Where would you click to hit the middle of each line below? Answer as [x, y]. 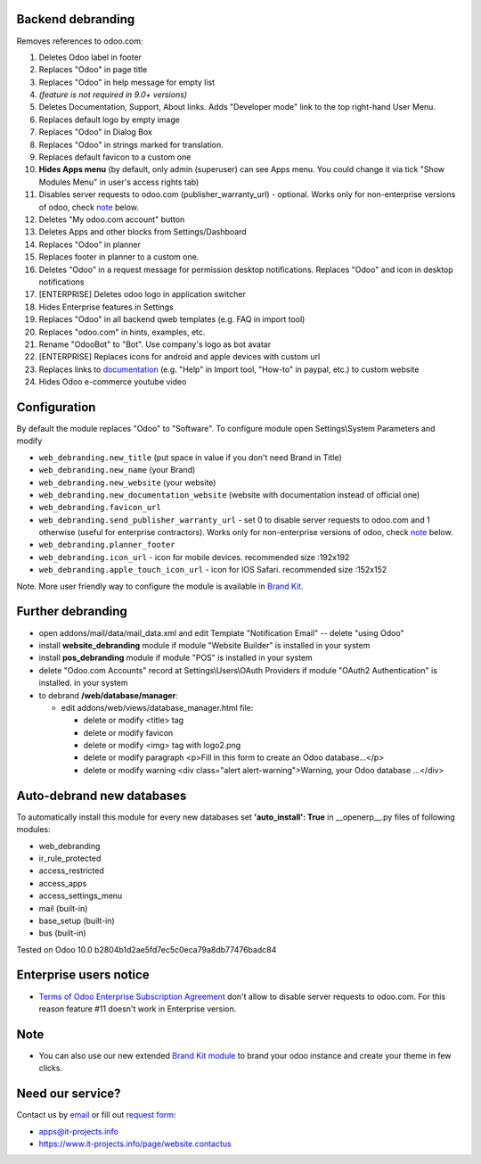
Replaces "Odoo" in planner [90, 244]
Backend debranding [76, 19]
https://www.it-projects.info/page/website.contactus [135, 1143]
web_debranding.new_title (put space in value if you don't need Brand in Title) [190, 457]
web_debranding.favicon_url [100, 508]
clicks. [50, 1068]
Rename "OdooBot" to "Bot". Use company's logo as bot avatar [155, 344]
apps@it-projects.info [79, 1131]
